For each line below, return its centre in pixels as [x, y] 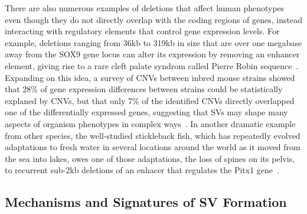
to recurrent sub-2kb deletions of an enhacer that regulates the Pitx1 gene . [142, 170]
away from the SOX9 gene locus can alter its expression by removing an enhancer [152, 54]
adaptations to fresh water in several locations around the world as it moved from [153, 147]
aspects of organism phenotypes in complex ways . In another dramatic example [150, 123]
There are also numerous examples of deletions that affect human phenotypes [145, 8]
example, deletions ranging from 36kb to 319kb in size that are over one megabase [153, 42]
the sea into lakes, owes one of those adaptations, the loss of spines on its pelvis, [150, 158]
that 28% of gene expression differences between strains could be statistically [144, 89]
